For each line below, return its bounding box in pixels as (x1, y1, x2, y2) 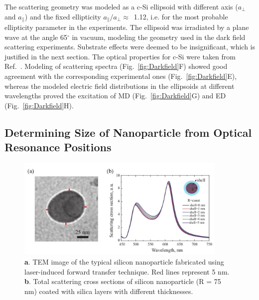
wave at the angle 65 (4, 31, 67, 42)
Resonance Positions (4, 139, 112, 155)
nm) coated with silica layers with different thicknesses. (24, 286, 193, 296)
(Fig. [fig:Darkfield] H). (4, 100, 74, 110)
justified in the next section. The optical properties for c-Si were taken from (4, 51, 236, 61)
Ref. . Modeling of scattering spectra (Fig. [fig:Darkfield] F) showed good (4, 61, 228, 71)
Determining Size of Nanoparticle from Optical (4, 124, 252, 140)
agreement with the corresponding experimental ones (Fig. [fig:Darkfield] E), (4, 71, 237, 81)
